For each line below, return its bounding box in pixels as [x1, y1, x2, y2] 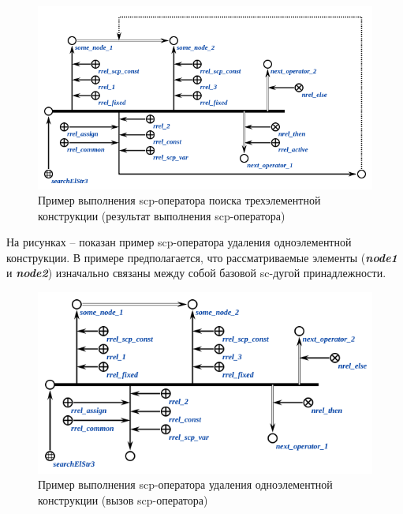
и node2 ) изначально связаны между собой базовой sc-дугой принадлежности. [6, 265, 386, 281]
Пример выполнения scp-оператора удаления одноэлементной [38, 476, 333, 493]
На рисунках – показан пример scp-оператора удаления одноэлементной [6, 234, 352, 250]
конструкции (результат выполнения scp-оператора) [38, 207, 285, 223]
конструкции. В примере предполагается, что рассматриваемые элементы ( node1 [6, 249, 397, 265]
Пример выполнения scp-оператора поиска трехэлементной [38, 192, 321, 208]
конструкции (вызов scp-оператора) [38, 491, 208, 508]
